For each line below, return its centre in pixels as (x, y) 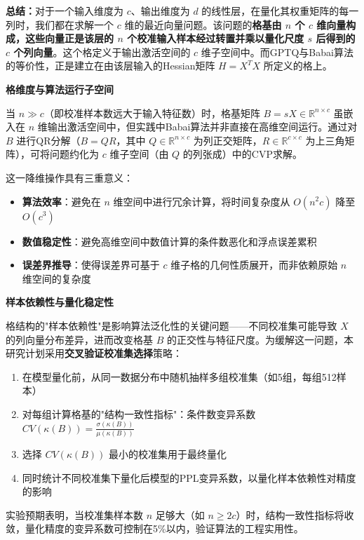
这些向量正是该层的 (69, 38)
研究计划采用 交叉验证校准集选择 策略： (94, 353)
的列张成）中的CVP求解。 (242, 154)
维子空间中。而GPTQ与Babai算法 (277, 52)
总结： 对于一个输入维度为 (65, 11)
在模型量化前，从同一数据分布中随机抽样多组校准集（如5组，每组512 (179, 376)
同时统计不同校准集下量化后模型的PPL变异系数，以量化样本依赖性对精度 (189, 477)
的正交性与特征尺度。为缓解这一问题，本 (260, 339)
